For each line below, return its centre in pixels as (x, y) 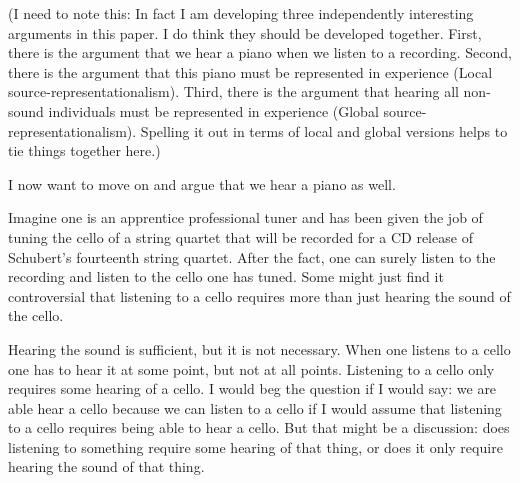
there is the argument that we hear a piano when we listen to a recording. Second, (260, 52)
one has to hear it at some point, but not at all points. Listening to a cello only (251, 368)
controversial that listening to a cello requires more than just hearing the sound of (259, 295)
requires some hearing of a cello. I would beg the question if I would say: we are (252, 388)
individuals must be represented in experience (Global (213, 110)
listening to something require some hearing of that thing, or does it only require (255, 446)
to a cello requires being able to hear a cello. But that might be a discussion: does (259, 427)
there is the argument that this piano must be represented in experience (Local (250, 71)
